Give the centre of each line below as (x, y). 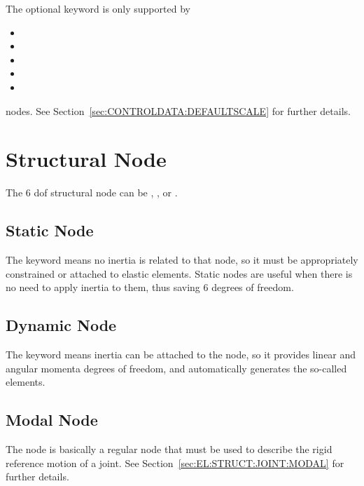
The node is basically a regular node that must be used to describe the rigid (169, 449)
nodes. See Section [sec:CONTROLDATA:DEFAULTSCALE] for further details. (178, 110)
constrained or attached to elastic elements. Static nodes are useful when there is (179, 273)
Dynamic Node (61, 325)
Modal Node (52, 420)
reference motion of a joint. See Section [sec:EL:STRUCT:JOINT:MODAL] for (175, 463)
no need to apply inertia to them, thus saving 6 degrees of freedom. (150, 287)
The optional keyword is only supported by (98, 8)
